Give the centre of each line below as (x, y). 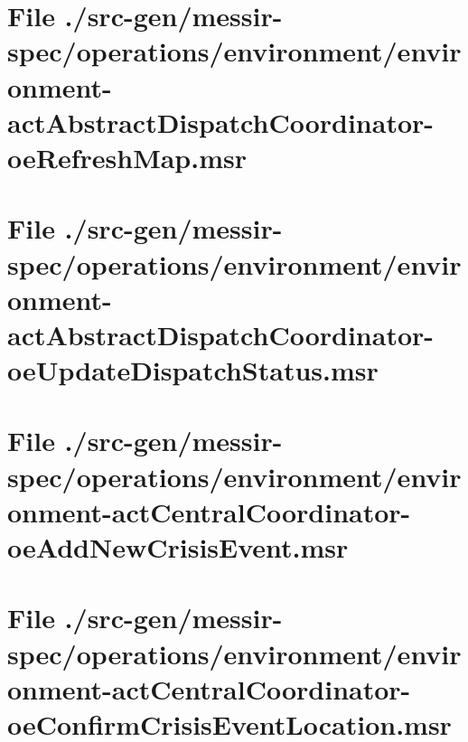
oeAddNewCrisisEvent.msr (178, 547)
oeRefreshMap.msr (127, 157)
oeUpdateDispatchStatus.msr (193, 370)
